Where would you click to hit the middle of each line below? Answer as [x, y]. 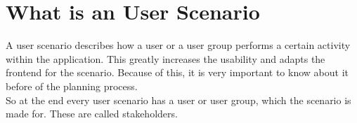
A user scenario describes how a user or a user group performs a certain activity [178, 45]
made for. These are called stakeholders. [92, 114]
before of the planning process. [72, 86]
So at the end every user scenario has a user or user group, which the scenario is [178, 100]
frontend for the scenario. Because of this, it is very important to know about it [177, 72]
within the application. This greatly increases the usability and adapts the [165, 58]
